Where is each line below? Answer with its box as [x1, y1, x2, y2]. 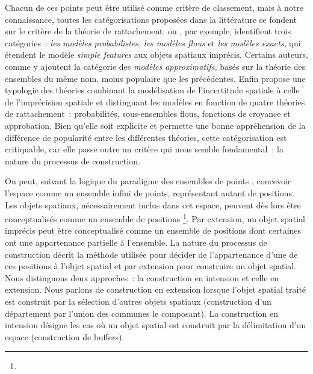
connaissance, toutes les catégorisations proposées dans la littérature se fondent [5, 13, 297, 25]
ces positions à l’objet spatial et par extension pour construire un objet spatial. [5, 260, 297, 272]
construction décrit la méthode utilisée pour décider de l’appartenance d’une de [5, 248, 298, 260]
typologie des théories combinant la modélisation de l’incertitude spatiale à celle [5, 84, 300, 96]
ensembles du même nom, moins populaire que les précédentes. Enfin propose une [5, 72, 306, 84]
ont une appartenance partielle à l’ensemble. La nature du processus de [5, 235, 267, 248]
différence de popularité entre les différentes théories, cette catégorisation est [5, 131, 287, 143]
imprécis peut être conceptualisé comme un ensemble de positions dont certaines [5, 224, 302, 237]
